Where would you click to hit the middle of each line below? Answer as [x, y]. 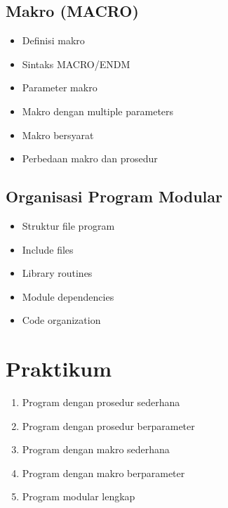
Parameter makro [60, 87]
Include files [48, 249]
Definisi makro [53, 40]
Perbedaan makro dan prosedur [90, 158]
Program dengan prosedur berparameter [108, 425]
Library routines [57, 273]
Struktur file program [68, 225]
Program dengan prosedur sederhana [101, 402]
